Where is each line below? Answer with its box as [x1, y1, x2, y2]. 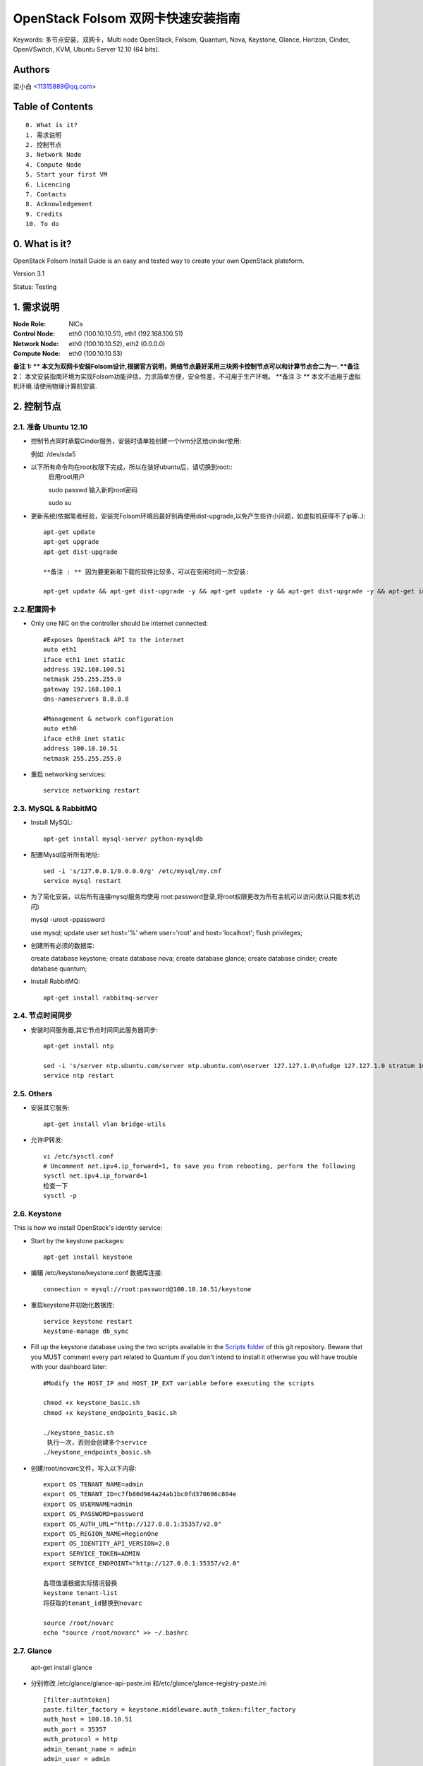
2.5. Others [13, 1089, 53, 1098]
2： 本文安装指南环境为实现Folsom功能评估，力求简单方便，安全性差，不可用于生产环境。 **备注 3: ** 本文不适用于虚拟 [13, 372, 361, 381]
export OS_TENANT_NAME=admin [43, 1481, 144, 1488]
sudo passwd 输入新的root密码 [48, 485, 138, 494]
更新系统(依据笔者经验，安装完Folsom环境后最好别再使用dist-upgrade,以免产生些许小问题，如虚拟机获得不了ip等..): [30, 511, 366, 520]
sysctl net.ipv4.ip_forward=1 [43, 1172, 148, 1180]
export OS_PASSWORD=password [43, 1510, 144, 1518]
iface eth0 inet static [43, 735, 125, 742]
